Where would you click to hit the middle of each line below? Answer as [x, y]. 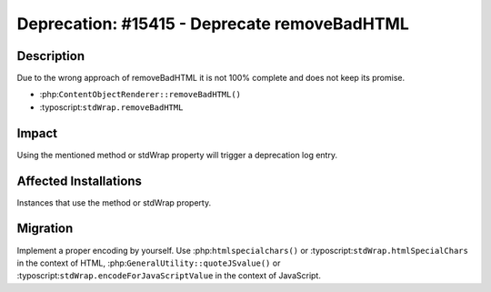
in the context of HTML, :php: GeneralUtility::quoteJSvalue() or [149, 263]
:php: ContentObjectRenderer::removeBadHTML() [140, 95]
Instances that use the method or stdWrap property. [114, 202]
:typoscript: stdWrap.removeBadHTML [111, 107]
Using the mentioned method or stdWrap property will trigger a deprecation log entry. [177, 155]
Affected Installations [80, 181]
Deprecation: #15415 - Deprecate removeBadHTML [213, 24]
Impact [37, 133]
